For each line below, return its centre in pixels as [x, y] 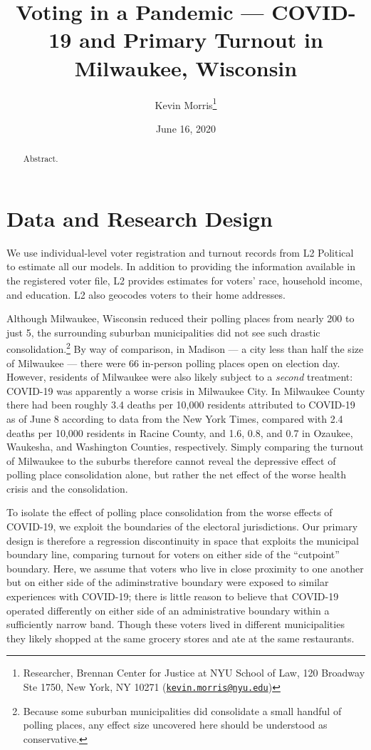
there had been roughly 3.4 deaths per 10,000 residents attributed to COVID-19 [181, 405]
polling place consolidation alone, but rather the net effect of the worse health [177, 474]
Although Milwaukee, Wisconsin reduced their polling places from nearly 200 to [181, 318]
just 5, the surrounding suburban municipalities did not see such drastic [163, 332]
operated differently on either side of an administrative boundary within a [168, 610]
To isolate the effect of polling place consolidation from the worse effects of [169, 512]
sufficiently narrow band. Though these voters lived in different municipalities [176, 624]
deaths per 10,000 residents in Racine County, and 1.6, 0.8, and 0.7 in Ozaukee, [180, 432]
